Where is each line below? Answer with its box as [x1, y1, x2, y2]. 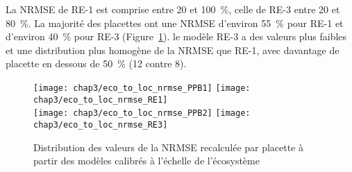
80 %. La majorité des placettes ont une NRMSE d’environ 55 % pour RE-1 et [6, 15, 344, 30]
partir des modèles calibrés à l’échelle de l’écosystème [33, 153, 260, 168]
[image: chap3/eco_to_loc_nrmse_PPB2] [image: [33, 108, 251, 119]
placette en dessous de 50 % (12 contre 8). [6, 56, 187, 71]
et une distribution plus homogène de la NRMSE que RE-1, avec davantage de [6, 42, 340, 57]
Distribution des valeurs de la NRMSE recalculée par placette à [33, 139, 304, 154]
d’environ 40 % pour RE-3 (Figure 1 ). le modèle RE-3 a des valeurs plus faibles [6, 29, 347, 44]
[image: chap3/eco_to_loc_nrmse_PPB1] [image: [33, 83, 251, 93]
